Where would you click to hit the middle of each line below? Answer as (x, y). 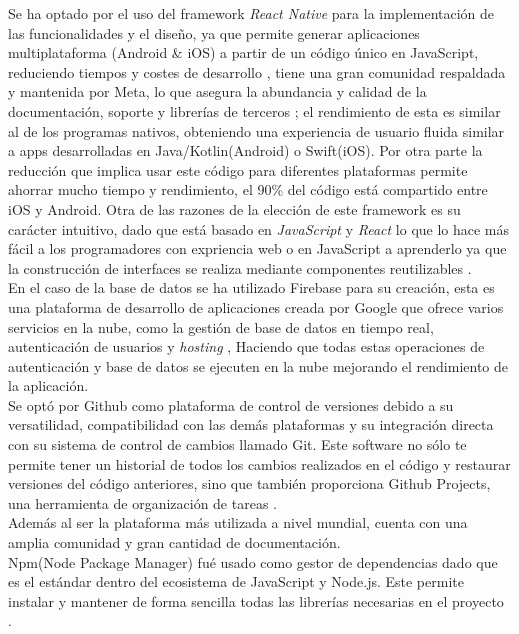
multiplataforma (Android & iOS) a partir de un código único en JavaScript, (243, 52)
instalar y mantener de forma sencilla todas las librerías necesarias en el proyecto (256, 600)
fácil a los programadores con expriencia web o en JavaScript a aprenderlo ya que (257, 248)
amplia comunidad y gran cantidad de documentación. (174, 542)
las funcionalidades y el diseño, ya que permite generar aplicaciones (214, 32)
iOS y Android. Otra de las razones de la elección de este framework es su (234, 208)
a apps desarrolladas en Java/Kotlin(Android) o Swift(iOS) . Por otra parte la (245, 150)
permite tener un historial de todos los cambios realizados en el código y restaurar (259, 463)
